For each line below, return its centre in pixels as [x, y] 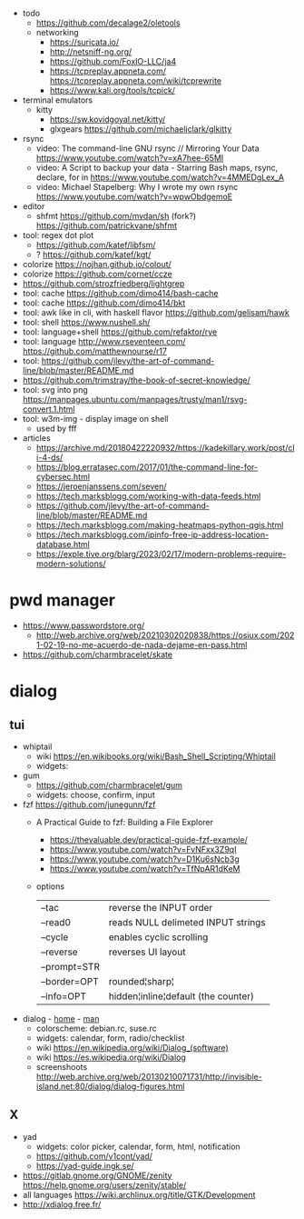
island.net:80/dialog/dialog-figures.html [110, 1086]
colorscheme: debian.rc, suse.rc [96, 1028]
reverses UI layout [147, 952]
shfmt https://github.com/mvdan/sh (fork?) [116, 216]
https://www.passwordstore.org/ [83, 625]
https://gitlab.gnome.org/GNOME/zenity [97, 1175]
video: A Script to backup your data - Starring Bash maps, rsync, [157, 168]
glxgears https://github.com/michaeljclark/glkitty [141, 129]
